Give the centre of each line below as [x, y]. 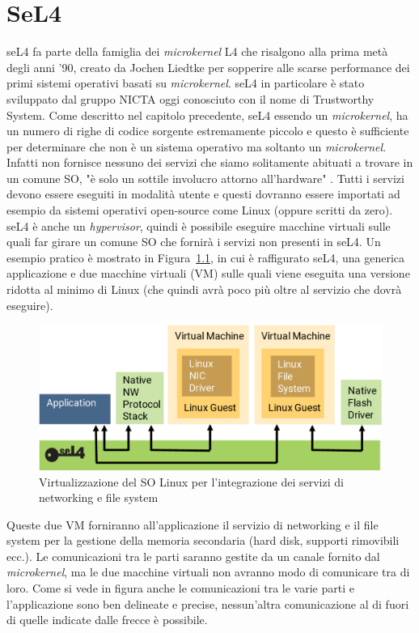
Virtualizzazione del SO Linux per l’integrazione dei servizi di [191, 481]
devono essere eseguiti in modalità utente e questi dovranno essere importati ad [203, 194]
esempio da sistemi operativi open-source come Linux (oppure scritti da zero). [200, 210]
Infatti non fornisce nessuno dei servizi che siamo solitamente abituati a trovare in [210, 162]
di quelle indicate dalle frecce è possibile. [107, 620]
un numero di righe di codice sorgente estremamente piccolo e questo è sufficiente [208, 131]
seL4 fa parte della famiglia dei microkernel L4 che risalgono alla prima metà [197, 51]
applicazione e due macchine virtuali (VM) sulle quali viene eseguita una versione [208, 273]
